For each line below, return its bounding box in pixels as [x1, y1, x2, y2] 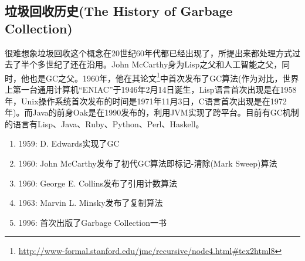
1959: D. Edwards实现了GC [18, 137, 120, 150]
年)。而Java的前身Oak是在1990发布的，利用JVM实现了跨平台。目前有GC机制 [5, 106, 299, 118]
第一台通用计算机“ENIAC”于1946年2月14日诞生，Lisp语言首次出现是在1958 [12, 83, 297, 96]
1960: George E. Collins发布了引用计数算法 [18, 177, 178, 189]
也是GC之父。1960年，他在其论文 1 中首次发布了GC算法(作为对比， [29, 70, 283, 84]
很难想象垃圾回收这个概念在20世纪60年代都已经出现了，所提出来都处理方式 [5, 46, 292, 59]
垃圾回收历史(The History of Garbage [5, 2, 233, 20]
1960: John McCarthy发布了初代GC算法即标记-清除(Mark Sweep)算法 [18, 157, 277, 169]
